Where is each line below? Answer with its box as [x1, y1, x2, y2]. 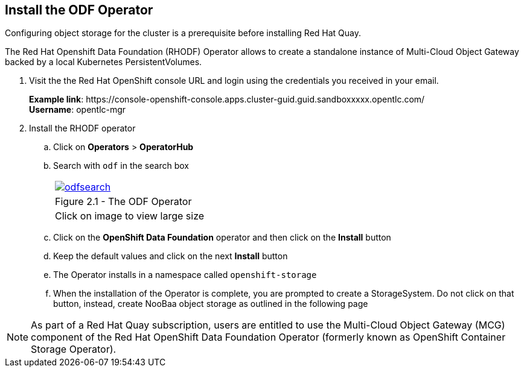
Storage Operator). [31, 343, 117, 356]
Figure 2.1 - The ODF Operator [55, 195, 192, 208]
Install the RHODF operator [29, 123, 136, 134]
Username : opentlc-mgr [29, 104, 126, 115]
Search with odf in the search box [53, 160, 189, 171]
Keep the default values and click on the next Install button [53, 251, 288, 262]
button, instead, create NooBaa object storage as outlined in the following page [53, 298, 368, 309]
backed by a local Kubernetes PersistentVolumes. [5, 57, 202, 68]
